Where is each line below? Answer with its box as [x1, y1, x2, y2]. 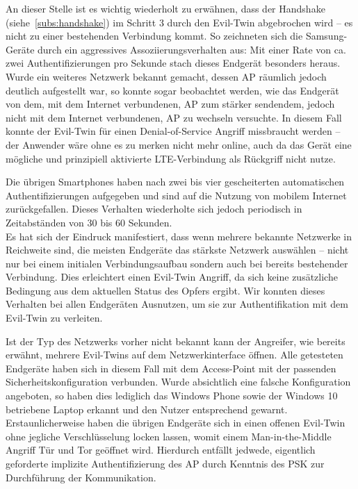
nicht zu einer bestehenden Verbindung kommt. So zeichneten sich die [6, 28, 303, 43]
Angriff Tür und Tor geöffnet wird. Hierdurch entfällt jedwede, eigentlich [6, 442, 316, 457]
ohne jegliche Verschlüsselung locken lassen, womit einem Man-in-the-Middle [6, 429, 332, 443]
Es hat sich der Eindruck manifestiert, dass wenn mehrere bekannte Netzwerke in [6, 229, 352, 243]
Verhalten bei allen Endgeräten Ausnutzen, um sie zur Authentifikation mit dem [6, 297, 348, 311]
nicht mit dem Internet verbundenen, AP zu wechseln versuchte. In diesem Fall [6, 110, 342, 124]
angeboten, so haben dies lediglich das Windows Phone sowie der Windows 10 [6, 388, 338, 403]
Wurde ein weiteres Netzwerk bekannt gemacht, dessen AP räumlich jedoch [6, 69, 327, 83]
